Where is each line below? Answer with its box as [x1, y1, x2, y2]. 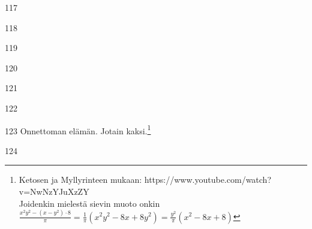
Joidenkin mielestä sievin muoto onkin [19, 197, 160, 209]
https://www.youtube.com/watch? [144, 173, 272, 186]
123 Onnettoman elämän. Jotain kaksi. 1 [5, 122, 151, 137]
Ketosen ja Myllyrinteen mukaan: [19, 173, 142, 186]
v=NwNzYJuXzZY [19, 185, 89, 197]
